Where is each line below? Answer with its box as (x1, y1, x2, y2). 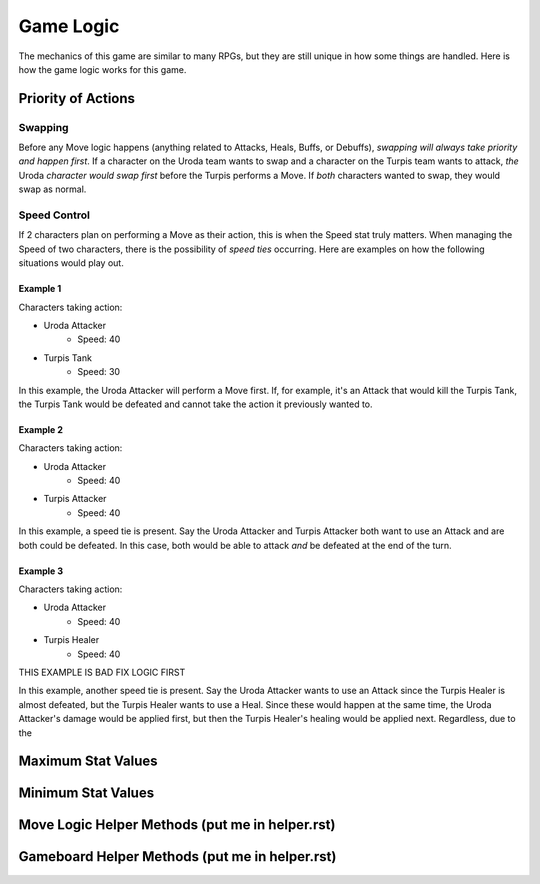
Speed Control (18, 208, 90, 222)
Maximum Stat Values (18, 753, 159, 770)
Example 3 (18, 565, 64, 577)
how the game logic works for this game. (18, 63, 187, 75)
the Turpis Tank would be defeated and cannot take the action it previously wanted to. (18, 398, 374, 410)
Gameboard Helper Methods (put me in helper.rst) (18, 848, 337, 865)
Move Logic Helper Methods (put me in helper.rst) (18, 816, 336, 834)
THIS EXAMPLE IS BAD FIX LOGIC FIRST (18, 666, 186, 678)
